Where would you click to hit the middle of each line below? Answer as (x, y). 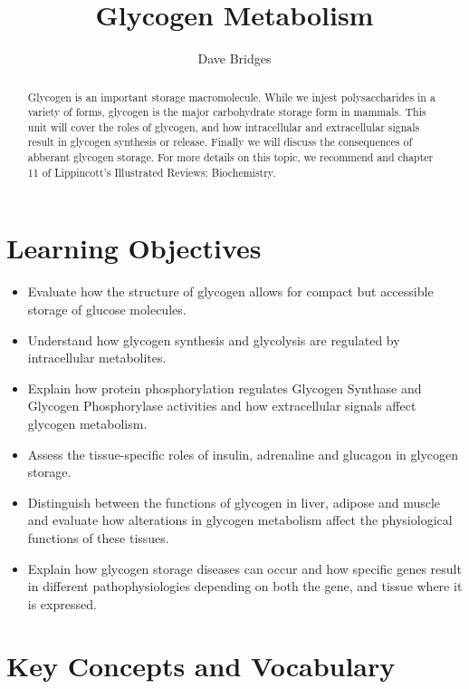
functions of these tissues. (98, 537)
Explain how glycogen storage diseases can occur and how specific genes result (244, 568)
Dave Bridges (234, 58)
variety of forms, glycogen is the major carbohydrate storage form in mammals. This (227, 112)
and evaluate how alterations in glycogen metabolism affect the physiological (240, 520)
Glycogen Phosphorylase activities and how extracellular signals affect (222, 406)
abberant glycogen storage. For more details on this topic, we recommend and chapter (230, 157)
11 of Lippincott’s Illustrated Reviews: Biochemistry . (152, 172)
